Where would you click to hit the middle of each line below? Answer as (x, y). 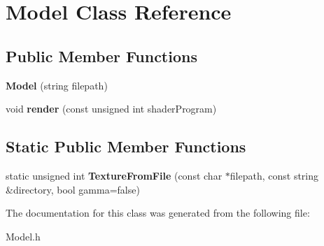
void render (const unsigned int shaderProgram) (111, 109)
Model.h (23, 236)
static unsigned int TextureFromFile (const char (114, 175)
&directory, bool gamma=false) (73, 189)
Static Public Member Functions (126, 146)
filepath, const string (274, 175)
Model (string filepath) (57, 85)
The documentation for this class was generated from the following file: (158, 213)
